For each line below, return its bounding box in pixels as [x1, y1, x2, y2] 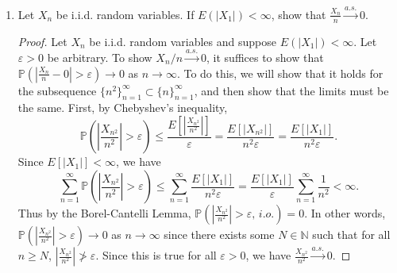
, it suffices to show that [206, 49, 324, 66]
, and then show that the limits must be [194, 82, 389, 98]
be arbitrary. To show [47, 49, 152, 66]
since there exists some [164, 226, 275, 243]
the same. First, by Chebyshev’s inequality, [17, 99, 228, 116]
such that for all [312, 226, 391, 243]
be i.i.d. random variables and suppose [89, 33, 276, 49]
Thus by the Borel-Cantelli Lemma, [17, 205, 191, 221]
